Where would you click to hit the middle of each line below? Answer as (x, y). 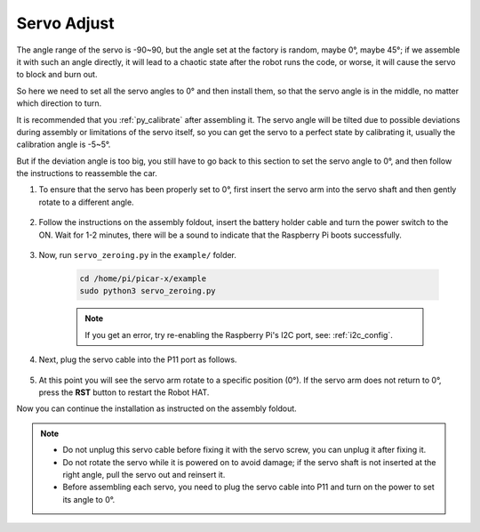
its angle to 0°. (89, 499)
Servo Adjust (65, 23)
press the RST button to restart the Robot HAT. (124, 392)
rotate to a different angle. (86, 202)
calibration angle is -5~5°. (64, 145)
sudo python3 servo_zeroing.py (148, 291)
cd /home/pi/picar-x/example (143, 279)
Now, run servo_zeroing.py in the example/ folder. (138, 255)
